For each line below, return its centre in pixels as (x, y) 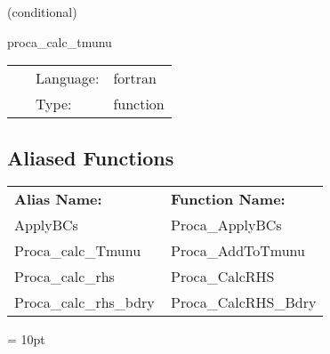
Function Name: (228, 199)
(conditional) (42, 12)
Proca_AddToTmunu (237, 251)
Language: (68, 78)
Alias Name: (58, 199)
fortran (135, 78)
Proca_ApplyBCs (226, 225)
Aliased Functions (91, 157)
